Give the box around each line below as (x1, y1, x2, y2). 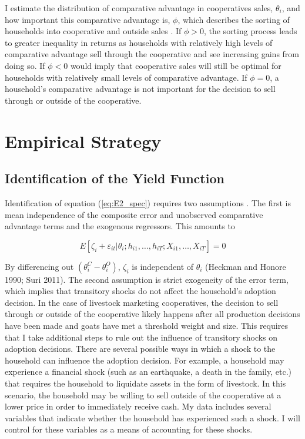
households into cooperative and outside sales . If (5, 25, 182, 37)
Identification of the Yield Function (5, 169, 224, 187)
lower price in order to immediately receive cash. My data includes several (5, 400, 272, 412)
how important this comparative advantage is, (5, 13, 170, 25)
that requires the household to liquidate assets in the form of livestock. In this (5, 377, 286, 390)
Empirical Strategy (5, 128, 162, 153)
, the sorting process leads (203, 25, 297, 37)
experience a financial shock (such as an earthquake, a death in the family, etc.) (5, 365, 291, 378)
